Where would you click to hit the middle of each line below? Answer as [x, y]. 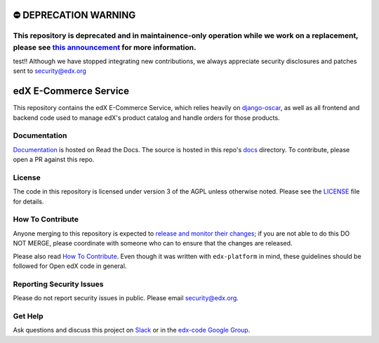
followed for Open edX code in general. [70, 266]
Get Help [28, 316]
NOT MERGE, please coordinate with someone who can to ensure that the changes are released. [153, 243]
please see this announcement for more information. [105, 47]
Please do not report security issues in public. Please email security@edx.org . [126, 298]
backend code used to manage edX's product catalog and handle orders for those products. [146, 117]
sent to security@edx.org [50, 71]
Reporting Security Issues [58, 284]
